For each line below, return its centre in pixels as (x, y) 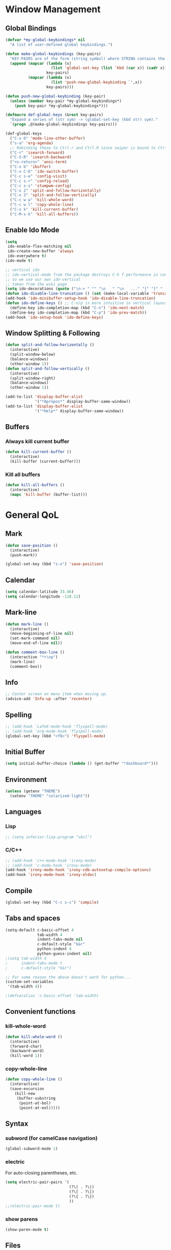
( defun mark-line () (27, 624)
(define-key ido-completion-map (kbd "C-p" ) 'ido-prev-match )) (78, 312)
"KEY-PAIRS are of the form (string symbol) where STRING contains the (88, 59)
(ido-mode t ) (19, 261)
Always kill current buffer (37, 441)
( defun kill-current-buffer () (38, 452)
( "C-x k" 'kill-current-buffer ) (44, 210)
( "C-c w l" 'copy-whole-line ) (42, 205)
